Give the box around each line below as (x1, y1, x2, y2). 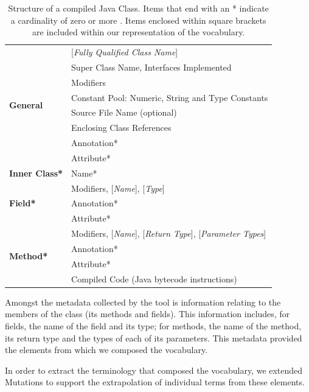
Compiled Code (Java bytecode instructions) (71, 272, 237, 285)
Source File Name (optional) (71, 106, 177, 119)
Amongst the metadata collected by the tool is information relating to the (5, 295, 281, 308)
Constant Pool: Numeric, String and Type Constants (71, 91, 268, 103)
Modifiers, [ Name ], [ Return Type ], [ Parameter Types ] (71, 227, 266, 240)
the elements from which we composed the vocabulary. (5, 343, 208, 356)
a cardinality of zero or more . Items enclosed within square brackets (10, 13, 266, 26)
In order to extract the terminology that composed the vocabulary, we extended (5, 363, 303, 376)
